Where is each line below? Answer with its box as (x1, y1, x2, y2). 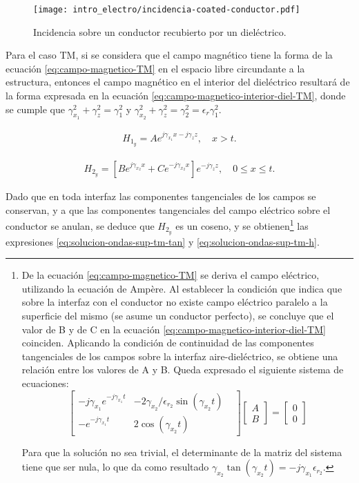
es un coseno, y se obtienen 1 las (175, 217, 309, 233)
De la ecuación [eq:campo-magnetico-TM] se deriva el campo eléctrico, (21, 268, 320, 282)
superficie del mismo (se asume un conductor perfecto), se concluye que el (21, 308, 334, 322)
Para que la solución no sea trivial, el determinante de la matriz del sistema (21, 444, 342, 459)
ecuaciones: (21, 375, 69, 390)
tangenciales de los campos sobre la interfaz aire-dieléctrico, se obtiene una (21, 348, 338, 363)
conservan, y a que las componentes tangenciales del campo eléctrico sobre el (6, 202, 331, 217)
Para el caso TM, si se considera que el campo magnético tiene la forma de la (6, 48, 333, 62)
